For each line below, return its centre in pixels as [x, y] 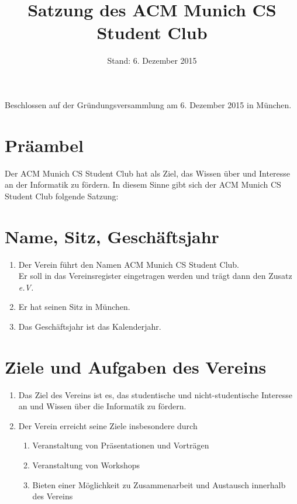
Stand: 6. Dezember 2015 [152, 61]
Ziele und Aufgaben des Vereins [136, 366]
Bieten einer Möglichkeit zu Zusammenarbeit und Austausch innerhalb [159, 484]
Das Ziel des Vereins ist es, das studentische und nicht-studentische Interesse [155, 394]
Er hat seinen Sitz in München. [74, 307]
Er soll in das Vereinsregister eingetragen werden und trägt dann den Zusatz [155, 276]
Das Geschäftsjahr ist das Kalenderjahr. [90, 326]
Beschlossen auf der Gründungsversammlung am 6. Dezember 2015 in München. [148, 104]
